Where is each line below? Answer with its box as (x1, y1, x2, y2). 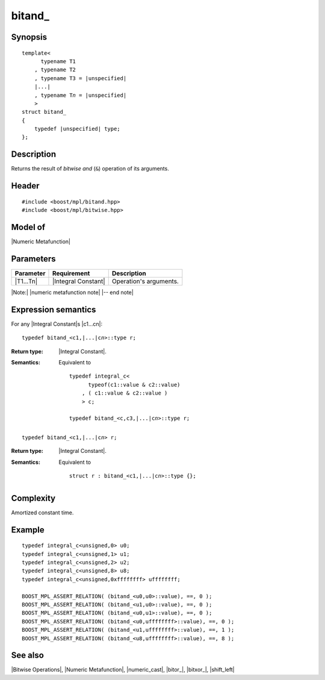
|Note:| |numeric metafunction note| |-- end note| (11, 289, 134, 296)
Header (11, 181, 40, 191)
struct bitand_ (22, 108, 67, 116)
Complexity (11, 493, 56, 503)
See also (11, 650, 45, 661)
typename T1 (40, 58, 76, 64)
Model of (11, 222, 46, 232)
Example (11, 525, 45, 535)
